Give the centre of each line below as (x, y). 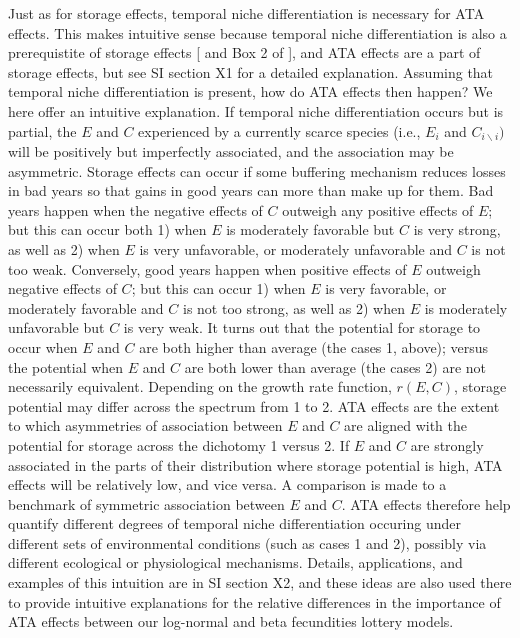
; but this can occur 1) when (218, 288)
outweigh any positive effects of (378, 209)
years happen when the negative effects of (135, 209)
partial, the (42, 130)
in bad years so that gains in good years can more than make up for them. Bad (251, 190)
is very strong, (457, 229)
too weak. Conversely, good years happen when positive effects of (207, 268)
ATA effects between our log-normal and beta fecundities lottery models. (231, 621)
